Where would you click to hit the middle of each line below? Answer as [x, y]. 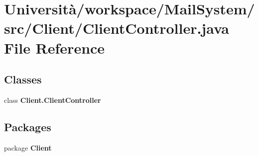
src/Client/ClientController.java [117, 28]
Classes [23, 79]
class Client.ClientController [53, 100]
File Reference [55, 47]
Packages [28, 126]
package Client [28, 147]
